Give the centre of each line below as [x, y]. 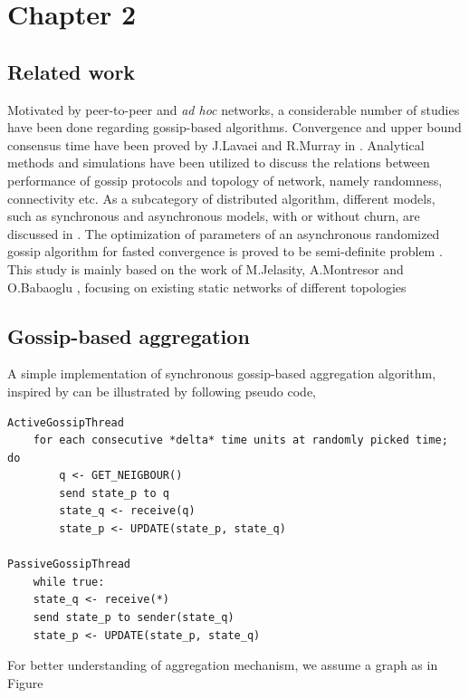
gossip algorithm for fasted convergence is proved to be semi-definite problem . [225, 251]
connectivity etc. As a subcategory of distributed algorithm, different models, [221, 198]
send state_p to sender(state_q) [134, 618]
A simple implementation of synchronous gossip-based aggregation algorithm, [222, 373]
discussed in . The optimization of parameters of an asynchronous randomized [224, 233]
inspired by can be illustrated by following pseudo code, [162, 391]
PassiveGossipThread [69, 564]
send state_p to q [114, 493]
